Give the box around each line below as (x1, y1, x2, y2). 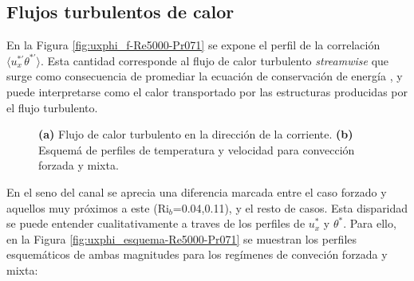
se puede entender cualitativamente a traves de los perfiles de (6, 215, 306, 232)
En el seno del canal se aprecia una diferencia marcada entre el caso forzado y (6, 183, 387, 200)
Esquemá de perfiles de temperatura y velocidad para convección (38, 141, 355, 158)
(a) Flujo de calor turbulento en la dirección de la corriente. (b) (38, 126, 353, 142)
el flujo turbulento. (6, 99, 98, 115)
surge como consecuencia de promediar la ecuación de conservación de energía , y (6, 68, 403, 84)
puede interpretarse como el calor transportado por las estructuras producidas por (6, 83, 408, 100)
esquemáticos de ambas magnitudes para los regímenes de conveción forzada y (6, 246, 388, 263)
